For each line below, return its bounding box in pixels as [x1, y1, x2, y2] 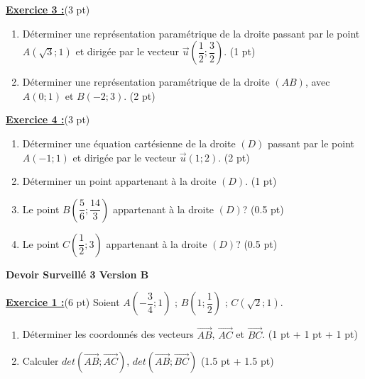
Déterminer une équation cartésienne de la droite [22, 135, 236, 150]
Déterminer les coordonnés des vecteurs [22, 327, 194, 341]
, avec [305, 74, 330, 89]
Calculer [22, 353, 59, 368]
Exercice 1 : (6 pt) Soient [6, 295, 120, 310]
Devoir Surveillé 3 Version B [6, 266, 149, 281]
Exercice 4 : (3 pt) [6, 112, 90, 127]
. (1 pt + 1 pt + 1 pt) [262, 327, 358, 341]
